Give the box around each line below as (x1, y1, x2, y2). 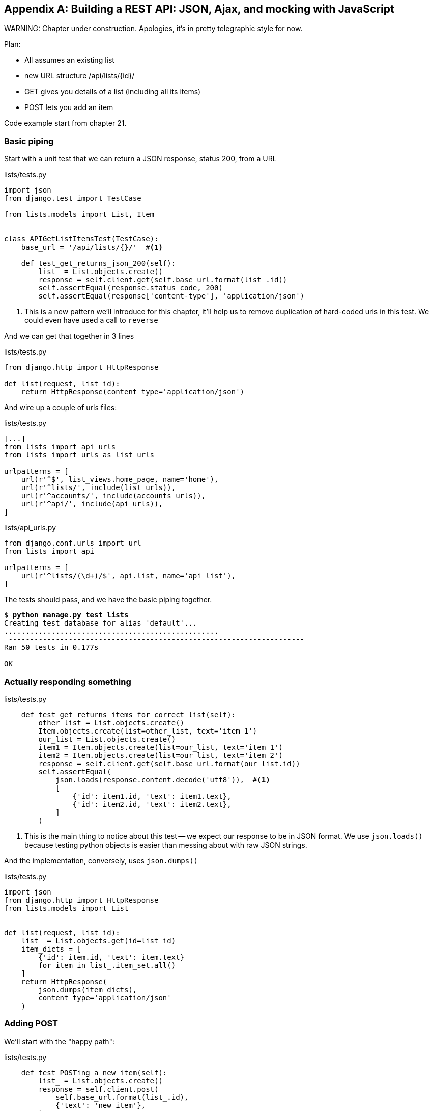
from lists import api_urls (4, 443, 116, 451)
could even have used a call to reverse (24, 316, 158, 325)
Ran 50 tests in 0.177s (4, 643, 99, 652)
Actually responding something (4, 676, 131, 687)
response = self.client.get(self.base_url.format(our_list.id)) (38, 759, 300, 768)
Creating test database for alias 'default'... (4, 619, 197, 628)
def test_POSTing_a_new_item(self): (21, 1068, 167, 1077)
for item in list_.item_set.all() (38, 961, 176, 969)
